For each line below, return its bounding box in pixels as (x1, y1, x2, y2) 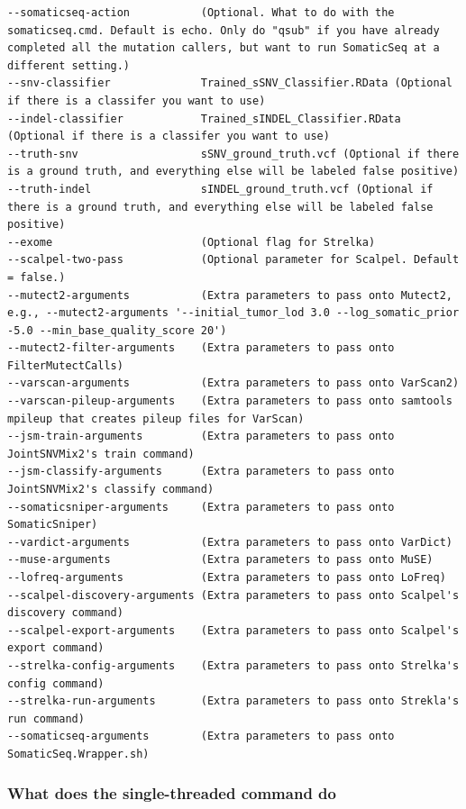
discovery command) (7, 606, 123, 620)
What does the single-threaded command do (7, 782, 336, 804)
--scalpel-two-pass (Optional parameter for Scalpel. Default (7, 253, 460, 267)
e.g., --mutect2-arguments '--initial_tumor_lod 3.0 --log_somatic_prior (7, 306, 460, 320)
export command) (7, 641, 105, 655)
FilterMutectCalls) (7, 359, 123, 372)
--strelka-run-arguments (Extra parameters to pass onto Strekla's (7, 695, 460, 708)
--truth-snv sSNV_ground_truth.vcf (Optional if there (7, 147, 460, 160)
